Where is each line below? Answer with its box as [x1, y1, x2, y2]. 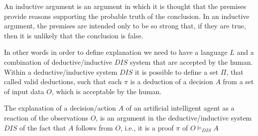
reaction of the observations [4, 112, 89, 123]
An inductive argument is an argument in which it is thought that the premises [4, 1, 247, 11]
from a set [223, 76, 254, 87]
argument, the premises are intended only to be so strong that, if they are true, [4, 20, 246, 31]
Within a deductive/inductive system [4, 66, 118, 77]
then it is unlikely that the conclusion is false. [4, 30, 143, 40]
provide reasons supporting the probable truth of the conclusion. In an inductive [4, 10, 250, 21]
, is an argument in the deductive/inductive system [96, 112, 252, 123]
